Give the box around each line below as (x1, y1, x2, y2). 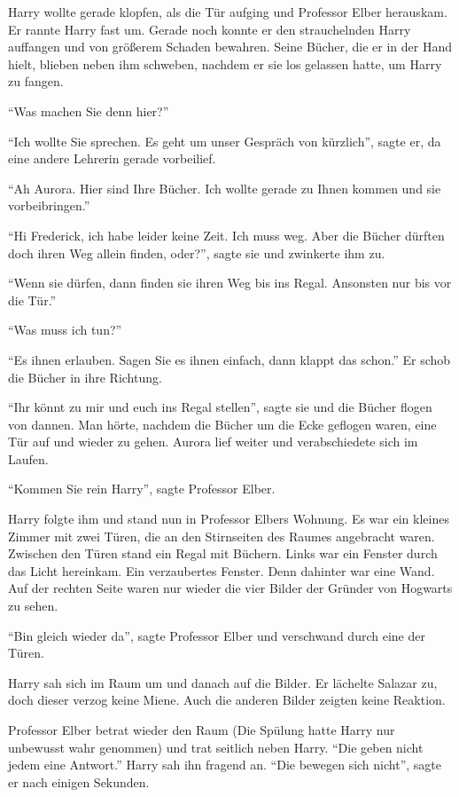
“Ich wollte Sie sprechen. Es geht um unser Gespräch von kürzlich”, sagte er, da (8, 131, 441, 150)
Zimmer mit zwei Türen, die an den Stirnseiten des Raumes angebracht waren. (8, 526, 435, 545)
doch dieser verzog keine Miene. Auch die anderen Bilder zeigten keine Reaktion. (8, 690, 446, 709)
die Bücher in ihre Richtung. (8, 367, 162, 386)
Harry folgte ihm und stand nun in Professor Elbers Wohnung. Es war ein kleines (8, 509, 449, 528)
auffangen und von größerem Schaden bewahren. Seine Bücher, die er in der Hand (8, 37, 452, 56)
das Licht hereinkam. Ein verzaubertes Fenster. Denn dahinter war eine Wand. (8, 561, 435, 580)
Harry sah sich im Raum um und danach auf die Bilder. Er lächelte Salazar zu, (8, 673, 438, 691)
